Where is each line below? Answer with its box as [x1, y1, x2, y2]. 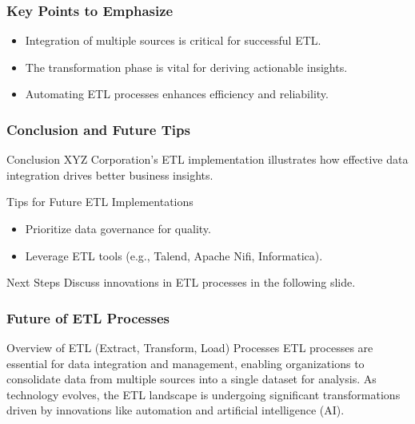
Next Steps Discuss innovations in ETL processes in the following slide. [6, 274, 356, 291]
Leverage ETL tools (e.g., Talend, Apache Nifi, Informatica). [25, 247, 323, 264]
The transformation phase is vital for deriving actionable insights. [25, 58, 348, 75]
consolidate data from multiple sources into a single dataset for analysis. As [6, 371, 377, 387]
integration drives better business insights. [6, 166, 213, 183]
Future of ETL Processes [6, 307, 170, 327]
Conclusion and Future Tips [6, 119, 190, 139]
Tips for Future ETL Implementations [6, 193, 194, 210]
